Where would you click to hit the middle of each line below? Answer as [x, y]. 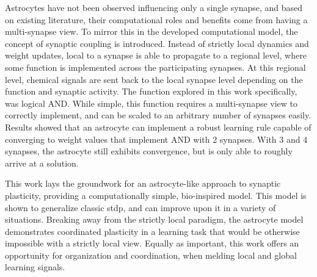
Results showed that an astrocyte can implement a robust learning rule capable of [158, 127]
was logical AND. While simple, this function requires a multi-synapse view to [151, 103]
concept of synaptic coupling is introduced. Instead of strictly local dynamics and [157, 43]
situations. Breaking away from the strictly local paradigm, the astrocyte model [154, 219]
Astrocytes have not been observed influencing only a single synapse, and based [154, 7]
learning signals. [35, 267]
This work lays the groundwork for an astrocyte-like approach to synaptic [143, 183]
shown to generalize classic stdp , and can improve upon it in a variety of [140, 207]
